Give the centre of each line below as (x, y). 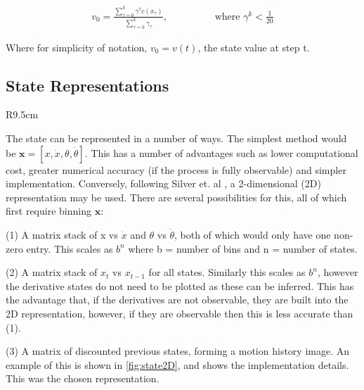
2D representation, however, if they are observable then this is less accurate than (180, 314)
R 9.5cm (22, 114)
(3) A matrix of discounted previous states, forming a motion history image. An (177, 351)
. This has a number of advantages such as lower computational (221, 152)
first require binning (48, 211)
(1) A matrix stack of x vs (62, 235)
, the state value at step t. (254, 47)
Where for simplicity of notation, (77, 47)
